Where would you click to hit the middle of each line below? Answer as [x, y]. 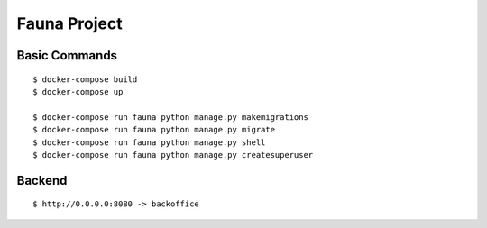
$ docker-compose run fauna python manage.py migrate [154, 130]
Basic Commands [67, 55]
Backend [42, 180]
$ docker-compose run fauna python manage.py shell [149, 142]
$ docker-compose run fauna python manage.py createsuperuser [173, 155]
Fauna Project [70, 23]
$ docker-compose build [85, 79]
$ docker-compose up [78, 91]
